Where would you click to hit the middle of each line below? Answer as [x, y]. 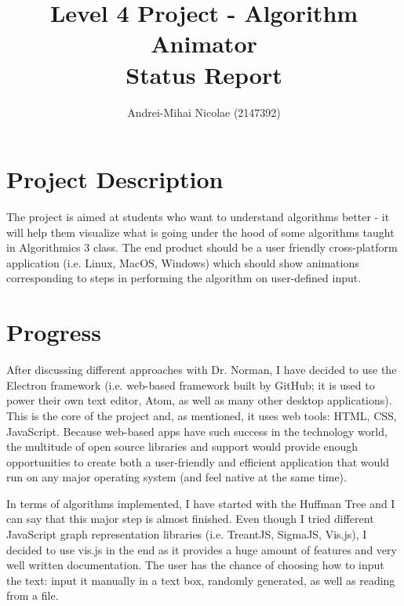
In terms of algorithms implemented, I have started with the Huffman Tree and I [201, 503]
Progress [54, 332]
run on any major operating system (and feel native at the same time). [177, 477]
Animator [204, 44]
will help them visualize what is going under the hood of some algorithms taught [200, 232]
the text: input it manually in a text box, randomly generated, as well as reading [201, 580]
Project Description [115, 179]
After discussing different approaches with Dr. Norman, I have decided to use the [202, 370]
